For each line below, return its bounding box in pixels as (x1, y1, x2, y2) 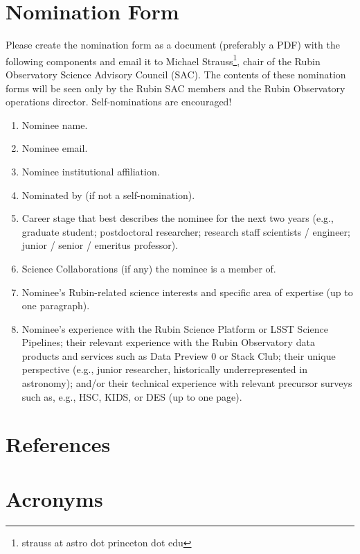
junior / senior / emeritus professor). (21, 238, 179, 252)
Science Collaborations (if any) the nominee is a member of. (21, 261, 276, 275)
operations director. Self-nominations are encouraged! (6, 94, 232, 109)
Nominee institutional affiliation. (21, 164, 160, 178)
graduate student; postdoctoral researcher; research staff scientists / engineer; (21, 224, 350, 239)
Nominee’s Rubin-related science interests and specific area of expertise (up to (21, 284, 353, 299)
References (6, 430, 111, 458)
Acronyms (6, 484, 103, 512)
